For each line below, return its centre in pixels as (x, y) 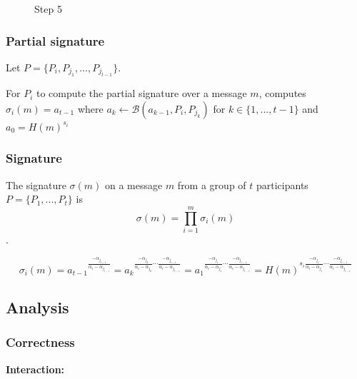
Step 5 (48, 9)
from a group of (212, 185)
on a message (134, 185)
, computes (282, 93)
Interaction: (35, 369)
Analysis (37, 307)
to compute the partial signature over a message (141, 93)
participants (282, 185)
